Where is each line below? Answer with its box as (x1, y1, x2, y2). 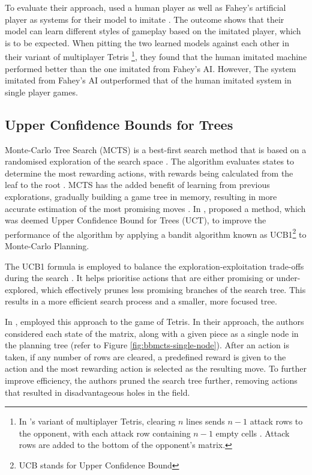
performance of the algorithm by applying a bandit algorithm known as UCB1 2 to (5, 226, 307, 240)
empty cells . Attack (215, 426, 290, 439)
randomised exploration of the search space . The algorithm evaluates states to (5, 155, 295, 168)
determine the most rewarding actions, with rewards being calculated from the (5, 166, 293, 179)
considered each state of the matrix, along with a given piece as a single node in (5, 327, 299, 339)
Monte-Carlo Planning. (5, 240, 89, 252)
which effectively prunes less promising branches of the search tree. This (41, 283, 306, 295)
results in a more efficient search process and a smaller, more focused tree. (5, 295, 277, 307)
